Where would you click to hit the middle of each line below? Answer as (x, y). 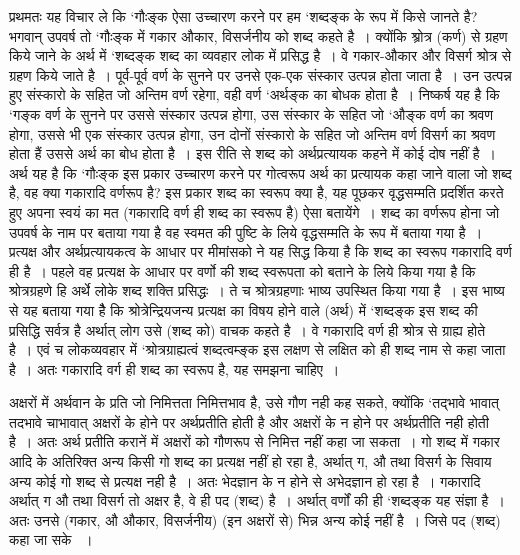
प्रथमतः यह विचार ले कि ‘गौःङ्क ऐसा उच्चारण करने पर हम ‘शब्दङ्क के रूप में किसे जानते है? (243, 16)
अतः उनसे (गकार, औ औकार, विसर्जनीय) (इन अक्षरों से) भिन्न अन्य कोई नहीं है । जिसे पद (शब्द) (255, 519)
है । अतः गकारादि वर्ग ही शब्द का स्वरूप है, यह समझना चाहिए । (174, 368)
